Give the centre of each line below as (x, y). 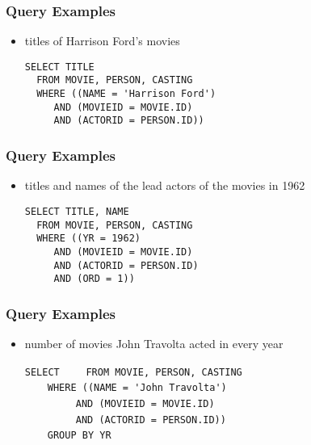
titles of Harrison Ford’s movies (102, 41)
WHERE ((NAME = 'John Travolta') (137, 388)
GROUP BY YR (79, 436)
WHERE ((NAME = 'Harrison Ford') (126, 94)
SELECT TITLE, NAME (77, 211)
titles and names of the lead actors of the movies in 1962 (165, 185)
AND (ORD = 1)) (94, 279)
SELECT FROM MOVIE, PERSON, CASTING (133, 372)
